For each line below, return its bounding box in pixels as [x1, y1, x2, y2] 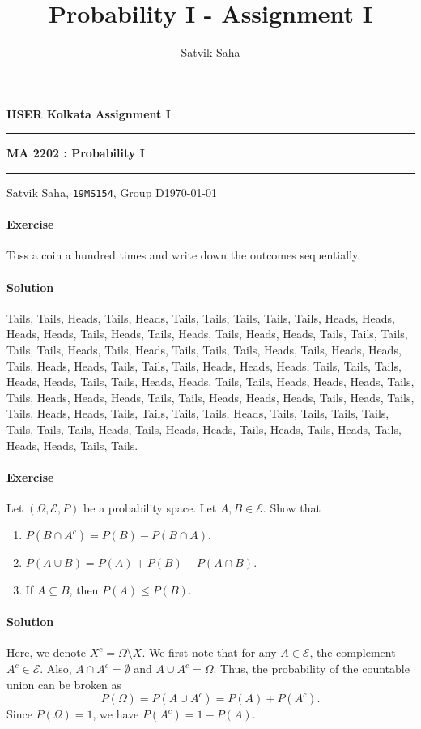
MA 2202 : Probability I [6, 144, 145, 161]
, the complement [309, 644, 396, 661]
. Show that [262, 499, 321, 516]
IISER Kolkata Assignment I [6, 105, 171, 122]
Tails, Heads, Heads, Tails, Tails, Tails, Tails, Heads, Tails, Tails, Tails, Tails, [6, 405, 389, 422]
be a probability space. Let [83, 499, 217, 516]
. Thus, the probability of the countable [213, 660, 410, 677]
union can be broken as [6, 675, 122, 693]
